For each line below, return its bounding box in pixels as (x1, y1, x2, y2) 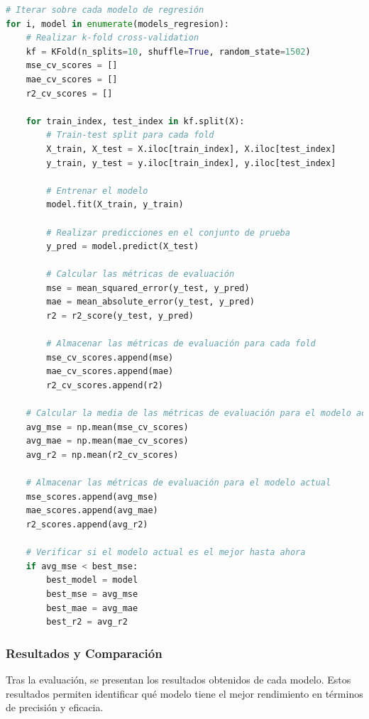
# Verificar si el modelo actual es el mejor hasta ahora (26, 547, 306, 558)
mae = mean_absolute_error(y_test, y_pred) (46, 297, 255, 307)
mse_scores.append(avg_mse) (26, 491, 158, 502)
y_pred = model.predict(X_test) (46, 241, 199, 252)
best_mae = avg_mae (46, 603, 138, 613)
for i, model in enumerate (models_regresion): (6, 18, 230, 29)
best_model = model (46, 575, 138, 586)
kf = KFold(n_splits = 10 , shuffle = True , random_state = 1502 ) (26, 46, 311, 57)
